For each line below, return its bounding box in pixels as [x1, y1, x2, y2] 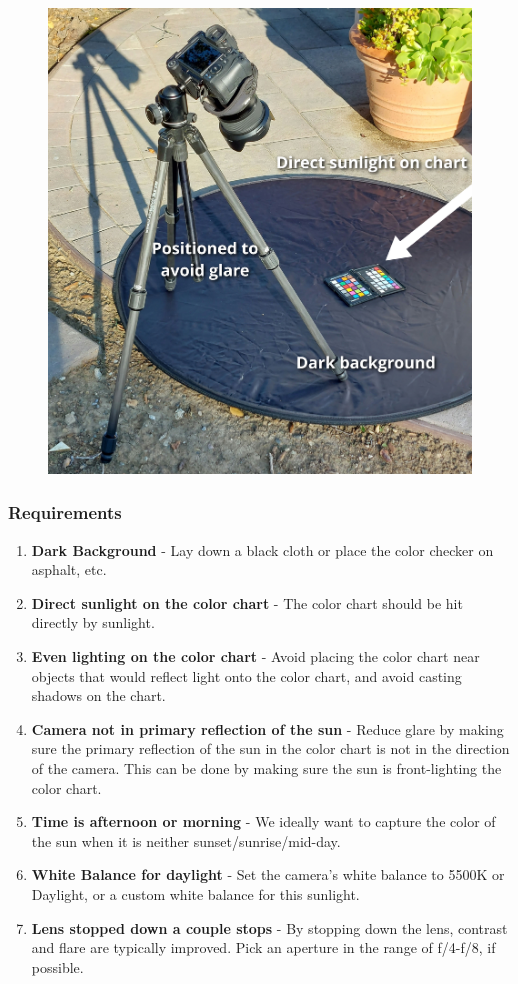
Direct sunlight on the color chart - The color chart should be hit [31, 592, 463, 613]
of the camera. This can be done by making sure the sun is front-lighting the [31, 758, 502, 779]
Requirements [8, 500, 122, 525]
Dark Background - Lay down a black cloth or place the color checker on [31, 539, 494, 560]
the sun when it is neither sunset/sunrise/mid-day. [31, 830, 341, 851]
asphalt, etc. [31, 559, 107, 580]
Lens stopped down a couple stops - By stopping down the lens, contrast [31, 917, 508, 938]
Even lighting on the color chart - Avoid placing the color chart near [31, 646, 480, 667]
